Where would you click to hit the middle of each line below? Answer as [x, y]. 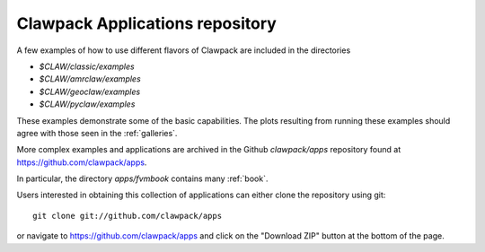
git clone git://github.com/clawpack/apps [128, 216]
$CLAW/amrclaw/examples [90, 79]
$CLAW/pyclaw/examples [87, 104]
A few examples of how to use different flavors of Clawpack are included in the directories [184, 50]
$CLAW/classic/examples [87, 66]
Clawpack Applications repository [147, 23]
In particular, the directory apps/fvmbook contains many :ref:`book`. [142, 178]
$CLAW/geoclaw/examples [90, 91]
